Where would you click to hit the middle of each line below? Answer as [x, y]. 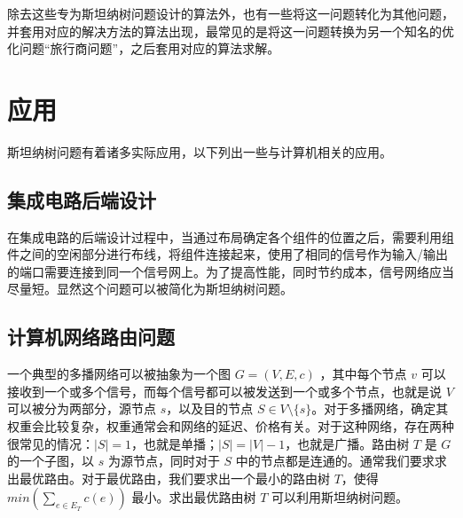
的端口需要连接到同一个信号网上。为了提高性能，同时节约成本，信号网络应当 [231, 271]
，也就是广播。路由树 [347, 443]
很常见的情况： [51, 443]
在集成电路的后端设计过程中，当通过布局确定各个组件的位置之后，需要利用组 [231, 236]
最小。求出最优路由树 [194, 497]
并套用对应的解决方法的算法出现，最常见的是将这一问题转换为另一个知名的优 [231, 31]
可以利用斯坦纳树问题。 [340, 497]
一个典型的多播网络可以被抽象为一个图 [119, 374]
